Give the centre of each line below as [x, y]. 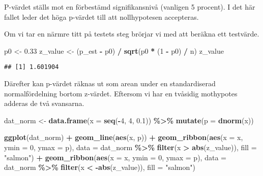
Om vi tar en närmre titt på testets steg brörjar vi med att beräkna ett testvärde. [132, 34]
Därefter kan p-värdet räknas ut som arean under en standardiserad [110, 83]
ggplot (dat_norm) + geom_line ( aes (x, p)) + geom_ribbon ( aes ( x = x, [124, 137]
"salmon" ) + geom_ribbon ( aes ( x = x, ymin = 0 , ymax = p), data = [115, 157]
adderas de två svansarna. [44, 103]
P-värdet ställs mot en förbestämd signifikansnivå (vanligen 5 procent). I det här [130, 7]
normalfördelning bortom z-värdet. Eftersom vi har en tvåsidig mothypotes [121, 93]
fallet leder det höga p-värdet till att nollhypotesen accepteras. [101, 16]
